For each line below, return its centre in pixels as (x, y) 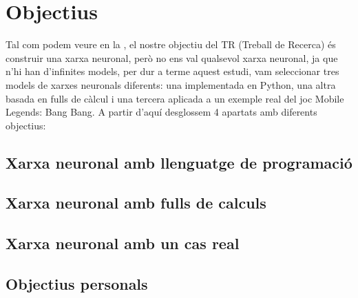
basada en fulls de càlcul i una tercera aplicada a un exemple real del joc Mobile (175, 98)
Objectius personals (77, 284)
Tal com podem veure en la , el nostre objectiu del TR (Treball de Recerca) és (171, 44)
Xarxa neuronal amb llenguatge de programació (179, 162)
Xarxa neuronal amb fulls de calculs (136, 203)
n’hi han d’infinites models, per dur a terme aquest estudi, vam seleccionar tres (172, 71)
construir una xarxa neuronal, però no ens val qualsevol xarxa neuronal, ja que (172, 57)
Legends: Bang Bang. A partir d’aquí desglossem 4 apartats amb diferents (161, 112)
